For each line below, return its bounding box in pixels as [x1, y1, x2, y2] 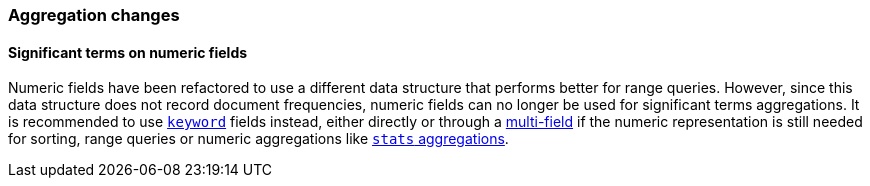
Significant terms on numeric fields [8, 43, 248, 61]
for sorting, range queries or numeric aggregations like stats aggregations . [8, 130, 509, 148]
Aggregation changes [8, 5, 180, 25]
